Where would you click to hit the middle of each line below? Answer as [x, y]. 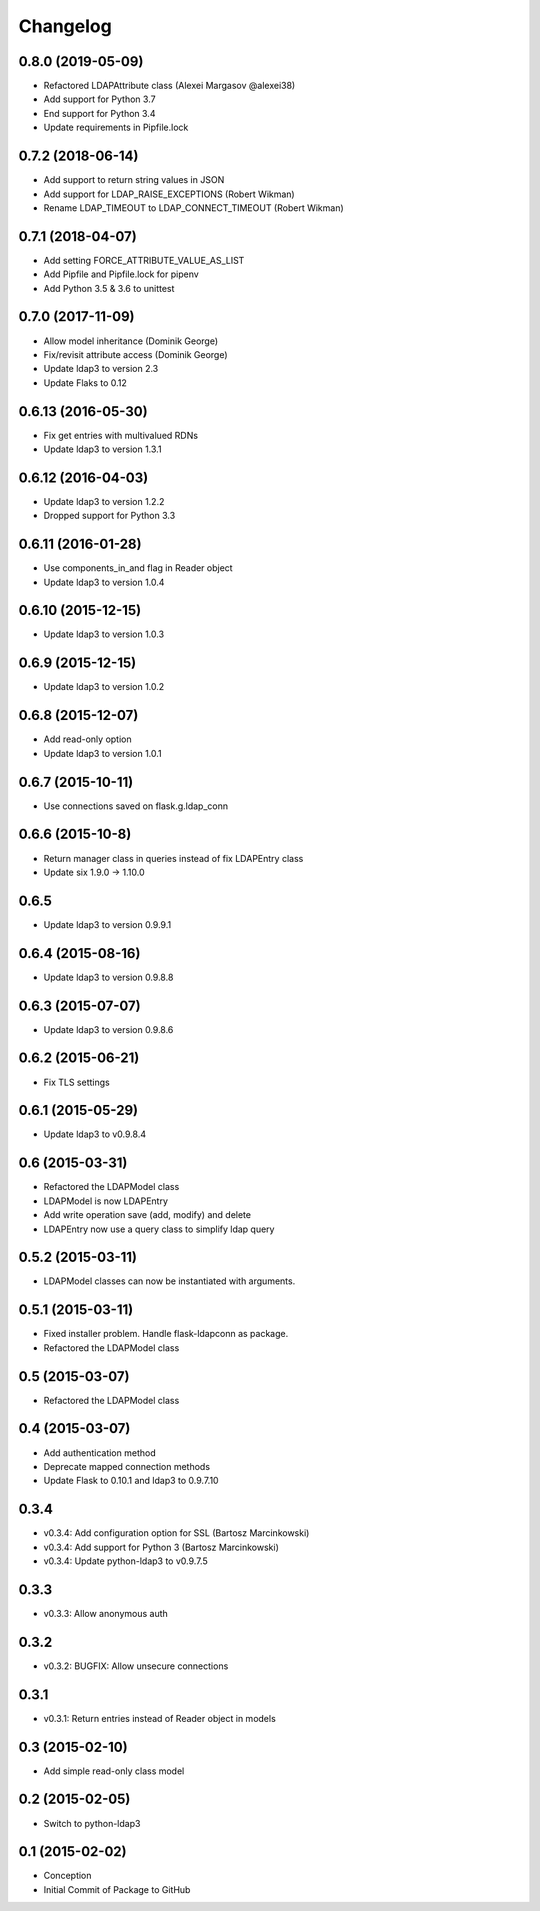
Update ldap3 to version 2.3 [101, 369]
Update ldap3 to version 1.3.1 [102, 449]
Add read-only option [87, 739]
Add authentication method [99, 1452]
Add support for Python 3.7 [99, 99]
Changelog [65, 26]
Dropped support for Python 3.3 [109, 516]
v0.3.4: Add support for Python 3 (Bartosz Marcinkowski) [161, 1547]
